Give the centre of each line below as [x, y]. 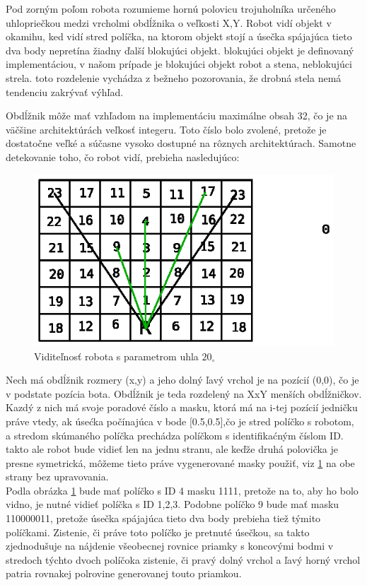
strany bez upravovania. [57, 477]
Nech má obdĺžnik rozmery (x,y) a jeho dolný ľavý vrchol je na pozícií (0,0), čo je [182, 380]
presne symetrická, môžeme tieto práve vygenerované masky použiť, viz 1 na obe [180, 462]
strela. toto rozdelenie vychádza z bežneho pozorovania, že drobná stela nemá [174, 77]
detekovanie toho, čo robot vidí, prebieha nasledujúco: [123, 156]
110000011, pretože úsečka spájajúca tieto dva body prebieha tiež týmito [163, 518]
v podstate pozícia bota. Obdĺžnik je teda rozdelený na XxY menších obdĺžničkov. [184, 393]
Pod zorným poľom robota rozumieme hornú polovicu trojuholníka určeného [171, 8]
